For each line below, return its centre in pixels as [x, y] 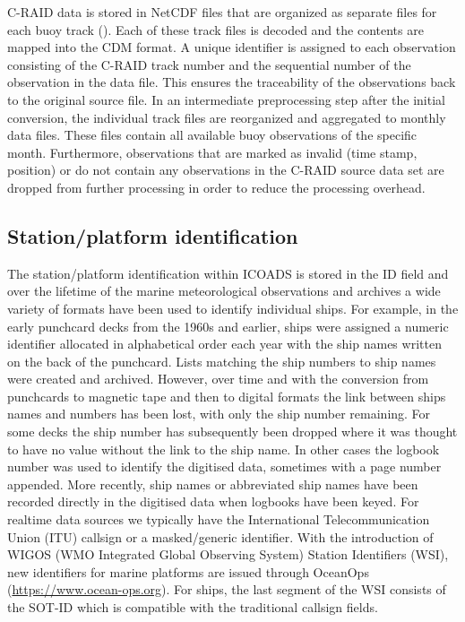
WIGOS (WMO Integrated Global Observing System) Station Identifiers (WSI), [228, 554]
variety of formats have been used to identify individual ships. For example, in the [233, 308]
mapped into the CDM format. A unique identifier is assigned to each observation [232, 47]
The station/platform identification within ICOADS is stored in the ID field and [228, 273]
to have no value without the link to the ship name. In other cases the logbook [224, 449]
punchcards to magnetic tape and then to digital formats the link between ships [227, 396]
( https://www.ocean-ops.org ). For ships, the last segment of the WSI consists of [227, 589]
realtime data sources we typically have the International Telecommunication [219, 519]
